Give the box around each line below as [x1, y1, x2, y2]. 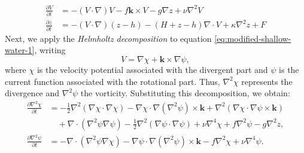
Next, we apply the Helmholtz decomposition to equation [5, 32, 212, 44]
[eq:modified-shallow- [214, 32, 291, 44]
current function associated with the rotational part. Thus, [5, 75, 220, 87]
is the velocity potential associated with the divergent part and [37, 63, 268, 75]
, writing [34, 44, 66, 56]
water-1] [5, 44, 35, 56]
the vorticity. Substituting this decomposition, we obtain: [80, 87, 290, 99]
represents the [241, 75, 293, 87]
